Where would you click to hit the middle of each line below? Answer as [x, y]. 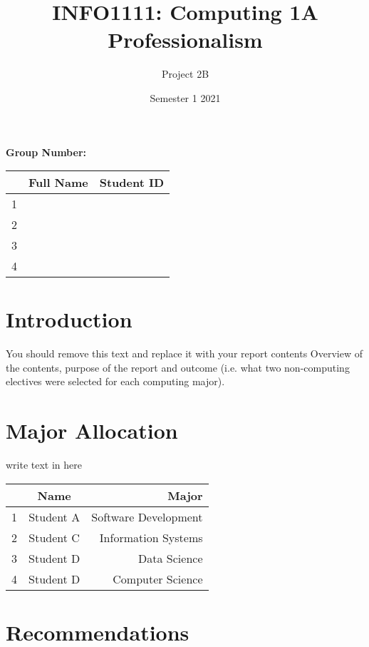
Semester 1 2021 [185, 97]
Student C [54, 537]
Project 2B [185, 74]
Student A [54, 516]
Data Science [171, 558]
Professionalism [185, 40]
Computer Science [158, 579]
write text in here [44, 465]
